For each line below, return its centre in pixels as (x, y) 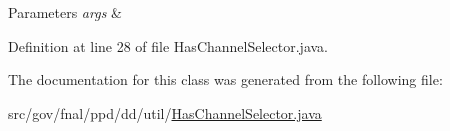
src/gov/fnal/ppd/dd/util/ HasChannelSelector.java (165, 112)
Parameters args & (65, 12)
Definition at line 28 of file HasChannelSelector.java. (168, 45)
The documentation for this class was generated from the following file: (225, 79)
